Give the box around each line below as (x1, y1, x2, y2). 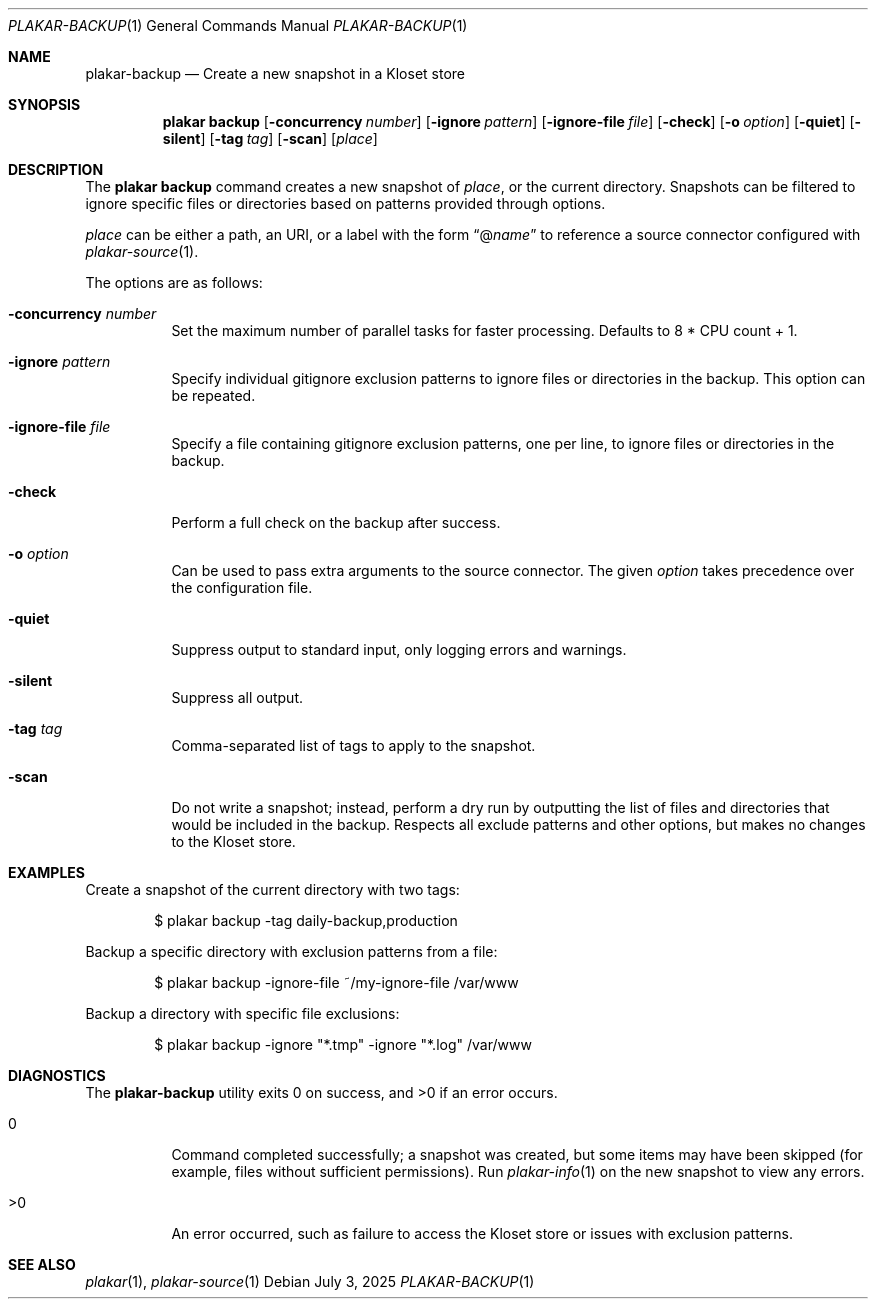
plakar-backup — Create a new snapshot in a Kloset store (85, 65, 465, 82)
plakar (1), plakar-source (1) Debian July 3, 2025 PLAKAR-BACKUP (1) (85, 1273, 535, 1290)
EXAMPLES (8, 864, 85, 881)
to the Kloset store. (171, 833, 296, 850)
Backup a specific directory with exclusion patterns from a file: (85, 943, 498, 960)
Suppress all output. (171, 689, 304, 706)
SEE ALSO (8, 1256, 76, 1273)
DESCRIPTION (8, 161, 104, 178)
